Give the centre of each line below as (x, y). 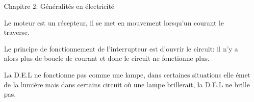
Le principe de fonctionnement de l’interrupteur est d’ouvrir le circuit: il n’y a (121, 48)
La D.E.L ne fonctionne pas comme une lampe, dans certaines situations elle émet (127, 74)
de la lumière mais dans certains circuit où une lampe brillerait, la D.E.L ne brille (127, 84)
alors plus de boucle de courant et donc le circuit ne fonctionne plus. (107, 58)
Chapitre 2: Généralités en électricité (59, 6)
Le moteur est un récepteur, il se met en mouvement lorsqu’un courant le (114, 22)
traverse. (17, 32)
